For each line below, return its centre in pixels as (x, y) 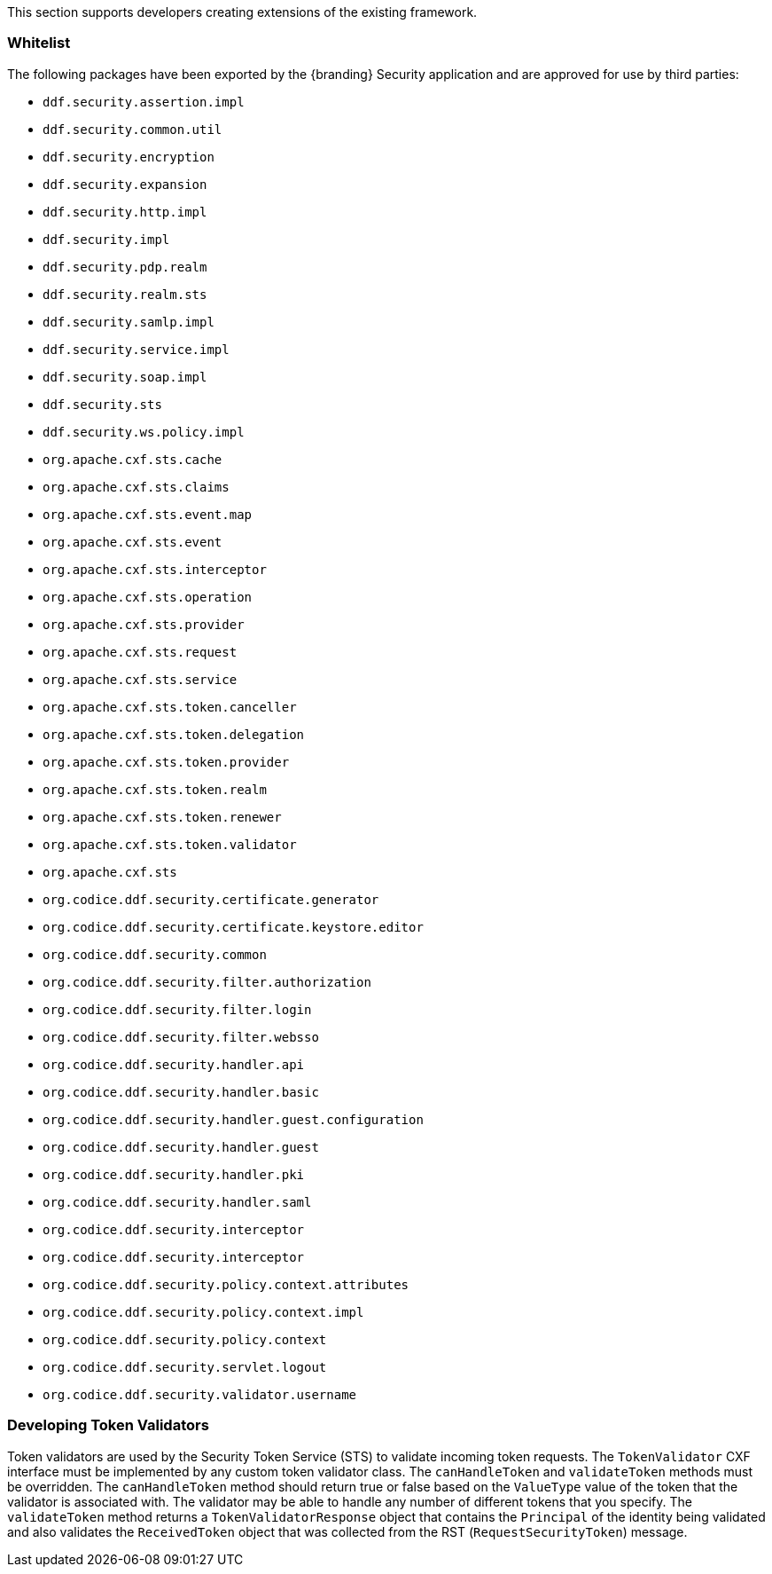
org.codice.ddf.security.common (155, 954)
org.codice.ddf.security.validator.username (200, 1394)
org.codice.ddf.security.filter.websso (181, 1037)
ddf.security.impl (106, 239)
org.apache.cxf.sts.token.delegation (174, 734)
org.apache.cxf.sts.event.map (148, 514)
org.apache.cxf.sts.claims (136, 487)
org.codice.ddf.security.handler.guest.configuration (233, 1119)
